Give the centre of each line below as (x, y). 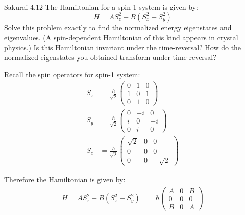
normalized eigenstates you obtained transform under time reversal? (110, 57)
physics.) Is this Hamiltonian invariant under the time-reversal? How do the (123, 47)
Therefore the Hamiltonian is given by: (65, 180)
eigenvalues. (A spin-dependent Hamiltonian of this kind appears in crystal (121, 37)
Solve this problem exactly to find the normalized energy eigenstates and (118, 27)
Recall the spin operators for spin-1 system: (72, 74)
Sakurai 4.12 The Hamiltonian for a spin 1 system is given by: (101, 7)
